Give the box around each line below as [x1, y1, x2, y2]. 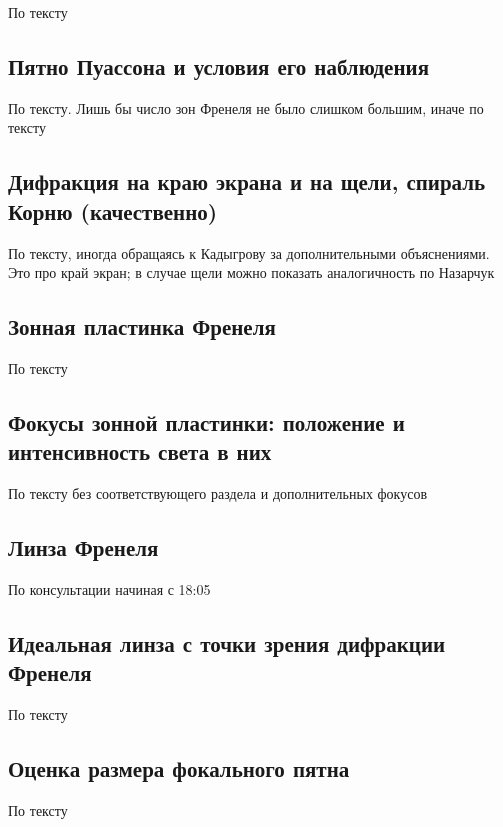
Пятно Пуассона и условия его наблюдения [8, 50, 430, 81]
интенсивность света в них [8, 436, 272, 467]
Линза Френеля [8, 532, 159, 563]
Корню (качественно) [8, 195, 218, 226]
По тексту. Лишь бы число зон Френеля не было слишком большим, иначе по [8, 97, 484, 118]
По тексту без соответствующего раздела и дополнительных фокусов [8, 483, 428, 504]
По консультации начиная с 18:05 [8, 578, 211, 599]
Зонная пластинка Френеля [8, 311, 276, 342]
